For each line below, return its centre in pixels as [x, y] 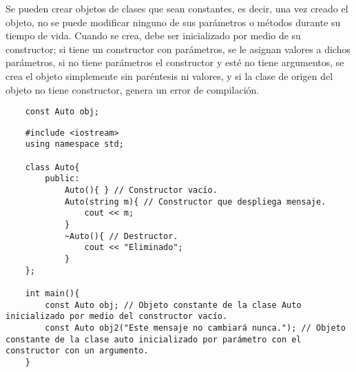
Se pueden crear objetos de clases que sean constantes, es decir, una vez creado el [177, 8]
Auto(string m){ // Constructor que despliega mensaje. [195, 201]
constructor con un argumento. [77, 351]
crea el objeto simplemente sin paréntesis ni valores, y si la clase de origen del [169, 75]
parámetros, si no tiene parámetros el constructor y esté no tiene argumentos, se [175, 62]
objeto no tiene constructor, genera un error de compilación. [133, 89]
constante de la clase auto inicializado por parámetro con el [154, 339]
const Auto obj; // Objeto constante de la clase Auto [173, 305]
